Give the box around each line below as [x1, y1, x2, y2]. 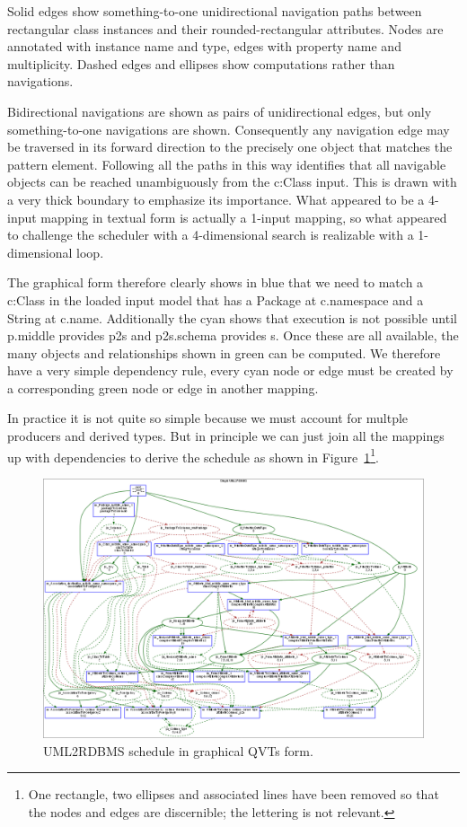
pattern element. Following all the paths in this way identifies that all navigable [7, 154, 446, 173]
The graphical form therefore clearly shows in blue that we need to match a [7, 273, 424, 292]
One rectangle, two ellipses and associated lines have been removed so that [28, 785, 439, 804]
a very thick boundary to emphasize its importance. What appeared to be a [7, 189, 425, 208]
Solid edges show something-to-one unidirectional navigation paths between [7, 2, 422, 20]
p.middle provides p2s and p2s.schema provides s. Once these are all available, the [7, 326, 459, 345]
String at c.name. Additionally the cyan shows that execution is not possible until [7, 308, 457, 327]
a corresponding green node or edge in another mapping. [7, 378, 319, 397]
